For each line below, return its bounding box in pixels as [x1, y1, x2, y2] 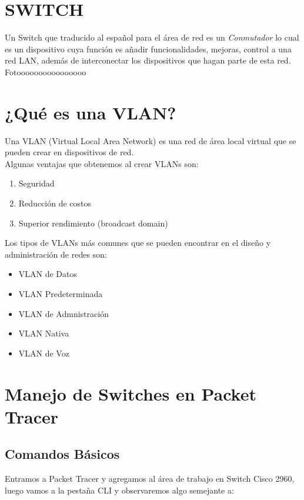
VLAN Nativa [18, 327, 69, 339]
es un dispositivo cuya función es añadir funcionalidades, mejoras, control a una [5, 42, 292, 55]
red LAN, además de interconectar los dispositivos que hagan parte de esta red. [5, 54, 291, 66]
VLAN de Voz [18, 346, 69, 359]
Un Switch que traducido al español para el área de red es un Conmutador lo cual [5, 31, 299, 44]
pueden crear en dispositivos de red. [5, 146, 134, 158]
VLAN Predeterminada [18, 287, 103, 299]
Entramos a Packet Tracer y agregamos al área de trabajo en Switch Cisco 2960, [5, 472, 295, 485]
